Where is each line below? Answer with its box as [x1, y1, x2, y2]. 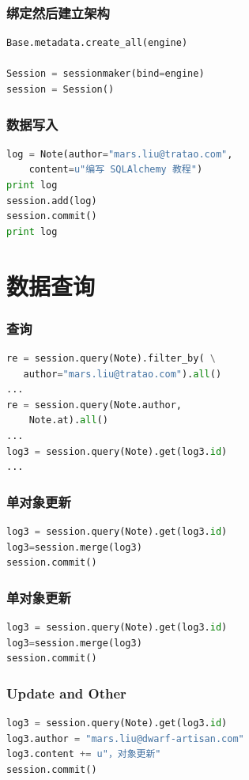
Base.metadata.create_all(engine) [6, 37, 188, 49]
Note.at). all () [28, 415, 108, 426]
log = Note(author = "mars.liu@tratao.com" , [6, 148, 233, 160]
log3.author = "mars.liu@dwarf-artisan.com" [6, 733, 244, 744]
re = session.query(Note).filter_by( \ [6, 352, 216, 364]
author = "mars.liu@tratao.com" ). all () [23, 368, 222, 380]
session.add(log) [6, 195, 97, 206]
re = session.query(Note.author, [6, 399, 182, 411]
